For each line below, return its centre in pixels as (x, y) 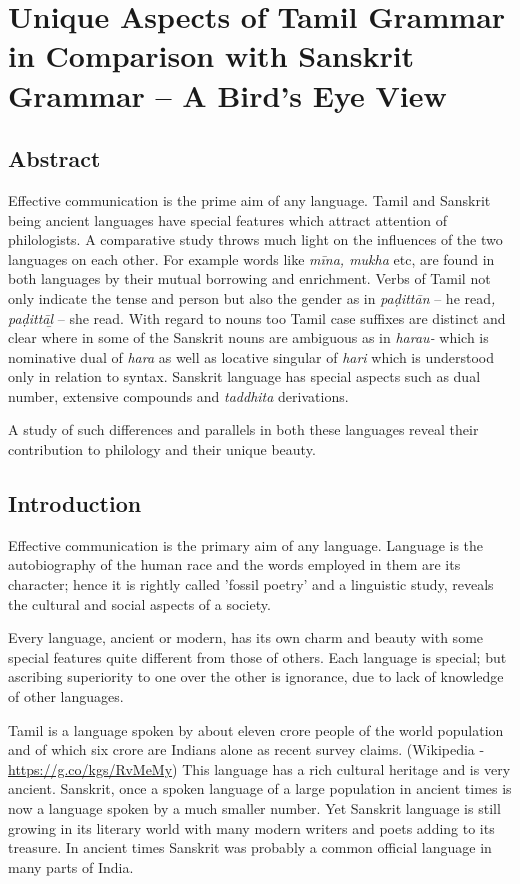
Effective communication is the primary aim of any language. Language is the (246, 544)
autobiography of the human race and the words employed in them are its (234, 564)
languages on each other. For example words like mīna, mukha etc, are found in (251, 258)
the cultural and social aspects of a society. (139, 603)
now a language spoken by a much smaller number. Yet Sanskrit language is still (254, 808)
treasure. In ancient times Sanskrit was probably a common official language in (250, 847)
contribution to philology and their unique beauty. (162, 449)
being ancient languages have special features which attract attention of (227, 219)
